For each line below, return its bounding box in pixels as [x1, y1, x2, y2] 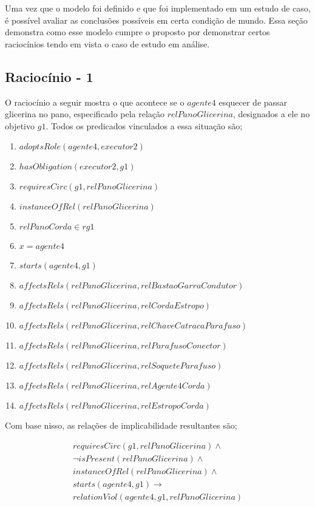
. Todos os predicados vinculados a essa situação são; [46, 119, 243, 132]
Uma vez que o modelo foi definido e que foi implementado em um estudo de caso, [5, 2, 311, 14]
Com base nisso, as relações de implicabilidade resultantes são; [5, 419, 237, 432]
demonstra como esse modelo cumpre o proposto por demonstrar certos [5, 26, 270, 38]
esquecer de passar [218, 95, 288, 108]
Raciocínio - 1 [5, 67, 93, 86]
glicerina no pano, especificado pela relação [5, 107, 165, 120]
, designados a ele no [233, 107, 310, 120]
